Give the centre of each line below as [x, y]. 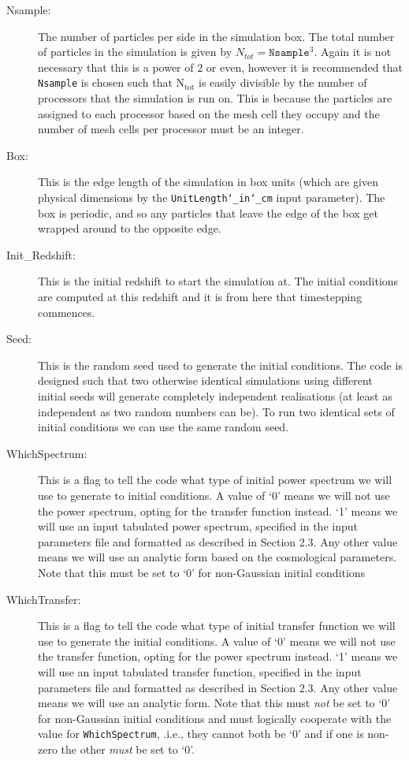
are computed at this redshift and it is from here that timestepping [200, 297]
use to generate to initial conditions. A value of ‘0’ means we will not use [214, 495]
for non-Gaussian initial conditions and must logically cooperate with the [215, 718]
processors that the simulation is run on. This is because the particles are [215, 98]
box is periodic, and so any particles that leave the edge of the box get [208, 212]
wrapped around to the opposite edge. [130, 228]
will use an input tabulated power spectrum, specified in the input [198, 526]
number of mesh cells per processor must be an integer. [171, 129]
